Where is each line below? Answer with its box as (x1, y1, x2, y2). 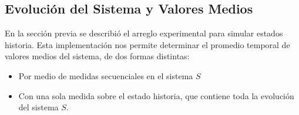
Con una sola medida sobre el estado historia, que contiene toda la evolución (18, 89, 294, 102)
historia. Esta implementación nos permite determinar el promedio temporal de (5, 38, 290, 50)
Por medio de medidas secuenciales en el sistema (18, 69, 193, 82)
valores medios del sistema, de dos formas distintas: (5, 50, 190, 62)
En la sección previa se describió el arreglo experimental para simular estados (5, 27, 283, 39)
